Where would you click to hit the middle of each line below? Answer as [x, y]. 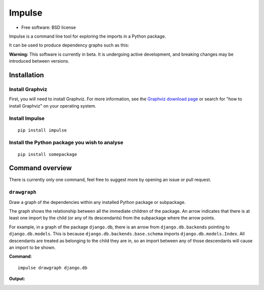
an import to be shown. [32, 247]
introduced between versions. [39, 61]
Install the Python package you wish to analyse [66, 143]
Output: [17, 279]
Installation [26, 75]
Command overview [40, 168]
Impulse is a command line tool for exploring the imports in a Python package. [88, 36]
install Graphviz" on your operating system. [53, 106]
